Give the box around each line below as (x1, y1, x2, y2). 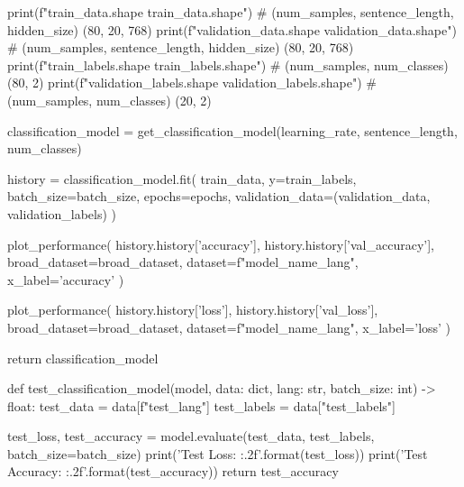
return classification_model (7, 348, 159, 367)
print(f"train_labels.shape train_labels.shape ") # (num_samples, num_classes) (7, 55, 449, 74)
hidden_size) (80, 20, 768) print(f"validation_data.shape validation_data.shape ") (7, 20, 457, 39)
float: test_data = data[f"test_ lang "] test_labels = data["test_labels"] (7, 396, 396, 415)
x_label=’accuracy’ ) (7, 270, 124, 289)
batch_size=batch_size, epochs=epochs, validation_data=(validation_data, (7, 187, 431, 206)
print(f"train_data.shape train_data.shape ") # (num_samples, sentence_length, (7, 3, 454, 21)
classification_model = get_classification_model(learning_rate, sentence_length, (7, 121, 458, 140)
